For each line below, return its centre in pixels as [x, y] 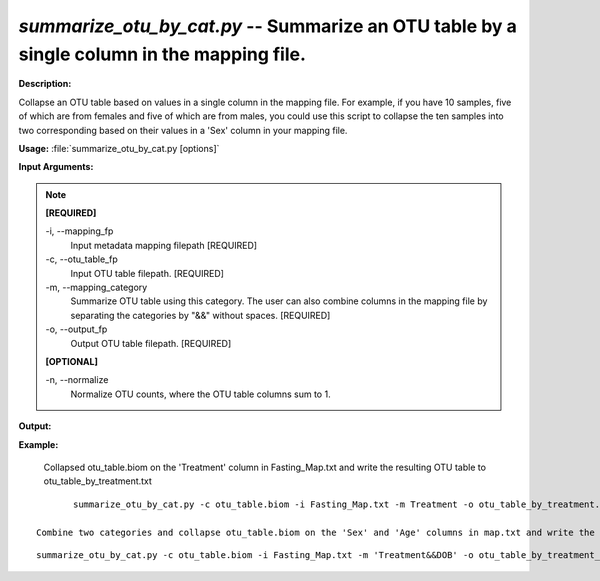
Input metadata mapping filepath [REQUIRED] [164, 245]
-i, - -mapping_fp [79, 231]
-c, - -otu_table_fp [82, 259]
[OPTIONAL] [72, 361]
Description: [45, 84]
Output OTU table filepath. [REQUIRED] [151, 343]
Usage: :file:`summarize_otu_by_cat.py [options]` [119, 148]
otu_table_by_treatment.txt [97, 481]
